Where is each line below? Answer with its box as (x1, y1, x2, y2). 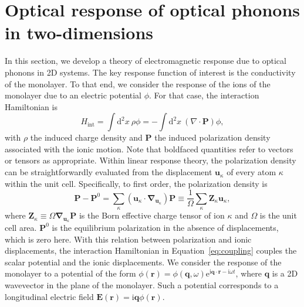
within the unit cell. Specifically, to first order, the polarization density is (5, 177, 268, 189)
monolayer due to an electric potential (5, 89, 142, 101)
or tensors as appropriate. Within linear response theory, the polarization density (5, 154, 296, 166)
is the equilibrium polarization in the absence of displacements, (52, 221, 279, 233)
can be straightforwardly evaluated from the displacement (5, 166, 212, 178)
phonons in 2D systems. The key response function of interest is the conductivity (5, 66, 296, 78)
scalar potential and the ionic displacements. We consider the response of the (5, 255, 282, 268)
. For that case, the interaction (149, 89, 259, 101)
